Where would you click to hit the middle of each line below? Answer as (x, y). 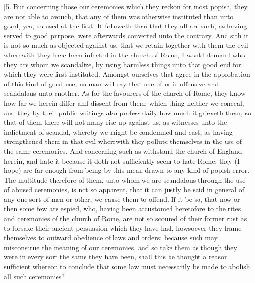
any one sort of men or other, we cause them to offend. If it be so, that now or (122, 199)
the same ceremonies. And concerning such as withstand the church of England (123, 151)
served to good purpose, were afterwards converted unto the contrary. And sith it (126, 35)
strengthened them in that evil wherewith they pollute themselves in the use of (123, 141)
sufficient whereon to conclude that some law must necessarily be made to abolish (127, 267)
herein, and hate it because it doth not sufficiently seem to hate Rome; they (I (122, 160)
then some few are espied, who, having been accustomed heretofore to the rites (123, 209)
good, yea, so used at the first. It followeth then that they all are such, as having (126, 26)
